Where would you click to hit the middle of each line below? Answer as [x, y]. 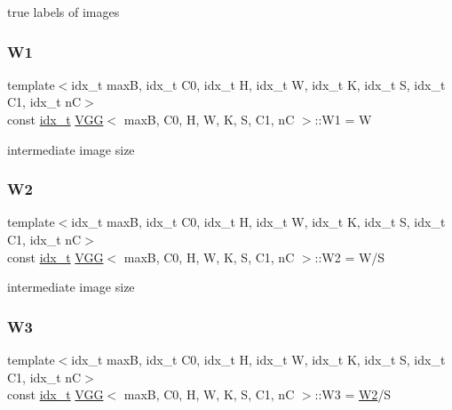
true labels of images [63, 12]
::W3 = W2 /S [353, 394]
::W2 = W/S [350, 257]
